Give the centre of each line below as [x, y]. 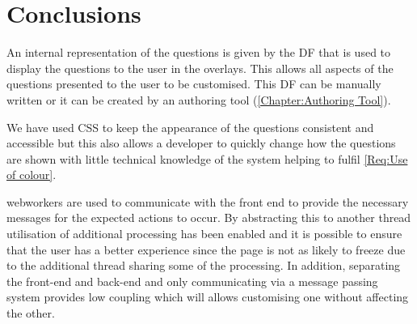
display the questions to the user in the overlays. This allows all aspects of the [200, 68]
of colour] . [32, 175]
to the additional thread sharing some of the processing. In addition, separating [204, 265]
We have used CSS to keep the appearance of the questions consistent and [190, 127]
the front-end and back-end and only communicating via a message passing [192, 281]
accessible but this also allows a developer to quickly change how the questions [201, 143]
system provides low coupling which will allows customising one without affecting [208, 297]
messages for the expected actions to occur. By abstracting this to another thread [209, 217]
